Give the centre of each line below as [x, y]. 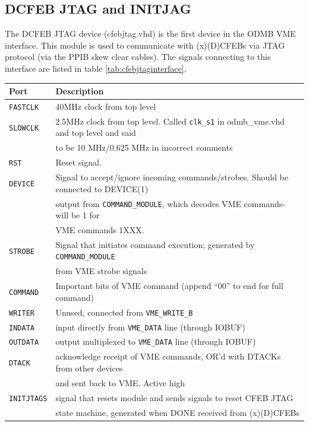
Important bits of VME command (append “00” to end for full [169, 286]
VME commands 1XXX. [100, 230]
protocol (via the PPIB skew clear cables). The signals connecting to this [138, 57]
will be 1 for [78, 215]
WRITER [22, 313]
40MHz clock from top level [106, 106]
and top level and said [96, 133]
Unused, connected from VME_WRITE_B [124, 312]
